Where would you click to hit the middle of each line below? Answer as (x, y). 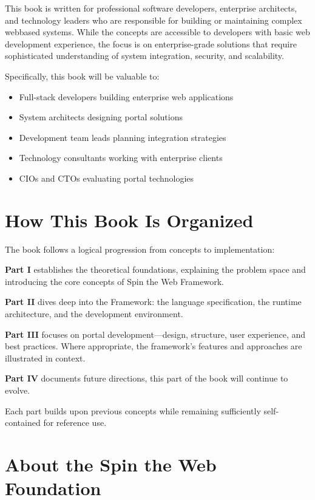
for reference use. (75, 423)
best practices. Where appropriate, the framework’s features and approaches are (154, 346)
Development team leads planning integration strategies (123, 137)
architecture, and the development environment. (94, 314)
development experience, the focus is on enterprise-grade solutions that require (151, 43)
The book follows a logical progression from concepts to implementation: (140, 249)
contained (23, 423)
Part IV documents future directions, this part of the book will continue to (147, 378)
